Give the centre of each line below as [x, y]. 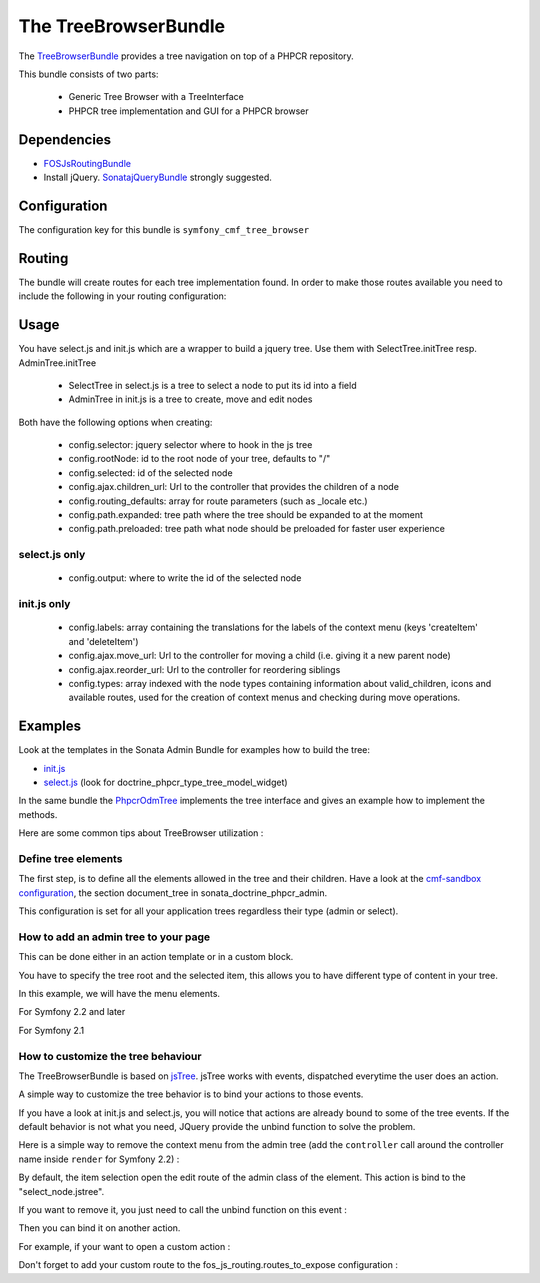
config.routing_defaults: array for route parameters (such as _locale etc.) [218, 501]
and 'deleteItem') [103, 641]
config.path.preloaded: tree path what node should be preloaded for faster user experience [256, 529]
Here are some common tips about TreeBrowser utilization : [141, 833]
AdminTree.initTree [57, 362]
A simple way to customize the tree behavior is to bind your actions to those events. [191, 1094]
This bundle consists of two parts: [88, 74]
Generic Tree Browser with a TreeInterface [156, 97]
